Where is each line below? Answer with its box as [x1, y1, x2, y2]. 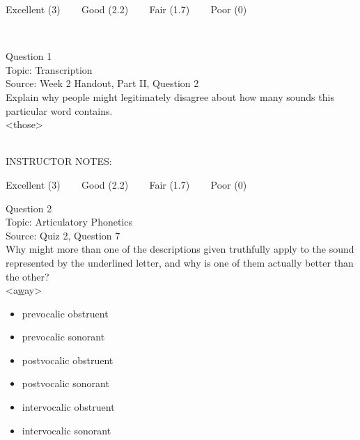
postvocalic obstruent [22, 352, 114, 367]
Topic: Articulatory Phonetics [6, 214, 132, 229]
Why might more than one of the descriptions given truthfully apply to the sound [6, 242, 354, 256]
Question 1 [6, 49, 52, 63]
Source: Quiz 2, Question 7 [6, 228, 120, 242]
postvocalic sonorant [22, 376, 109, 391]
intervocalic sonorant [22, 423, 111, 437]
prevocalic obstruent [22, 306, 109, 320]
